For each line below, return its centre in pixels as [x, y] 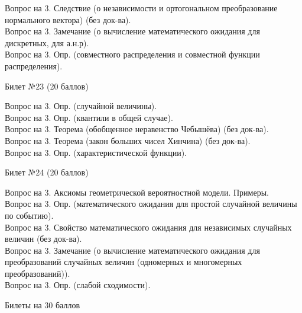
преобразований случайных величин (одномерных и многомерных [124, 262]
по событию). [29, 215]
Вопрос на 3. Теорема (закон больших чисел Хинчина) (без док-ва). [128, 140]
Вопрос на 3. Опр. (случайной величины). [81, 106]
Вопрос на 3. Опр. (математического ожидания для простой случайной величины [151, 204]
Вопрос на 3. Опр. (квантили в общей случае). [89, 117]
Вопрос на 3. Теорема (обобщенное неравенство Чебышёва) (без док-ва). [137, 129]
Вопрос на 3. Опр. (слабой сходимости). [78, 285]
